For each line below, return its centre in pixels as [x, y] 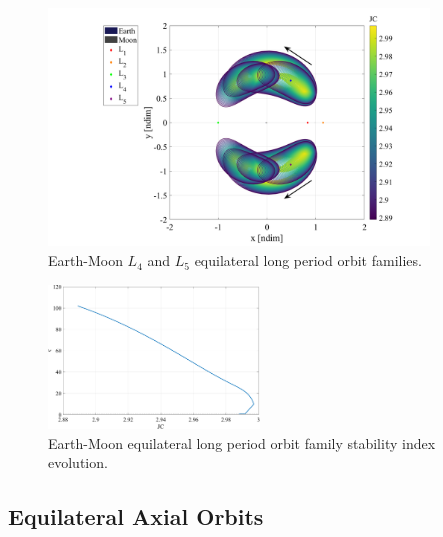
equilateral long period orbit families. [308, 260]
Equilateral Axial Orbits [136, 516]
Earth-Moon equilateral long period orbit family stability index [242, 442]
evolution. [78, 462]
